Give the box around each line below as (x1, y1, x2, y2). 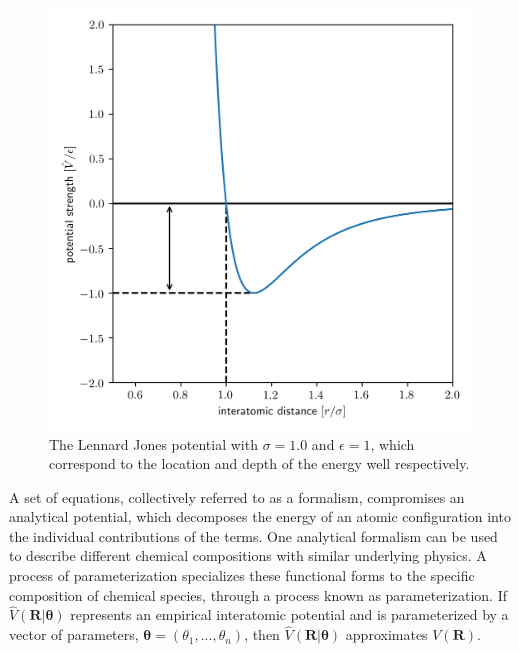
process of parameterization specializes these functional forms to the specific (9, 565, 475, 586)
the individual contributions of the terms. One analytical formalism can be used (9, 525, 498, 546)
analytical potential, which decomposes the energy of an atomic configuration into (9, 506, 511, 527)
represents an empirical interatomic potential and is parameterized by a (70, 604, 509, 625)
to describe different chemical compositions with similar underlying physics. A (9, 545, 487, 566)
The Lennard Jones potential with (49, 433, 258, 454)
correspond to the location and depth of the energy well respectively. (49, 453, 470, 474)
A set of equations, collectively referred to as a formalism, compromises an (9, 486, 465, 507)
